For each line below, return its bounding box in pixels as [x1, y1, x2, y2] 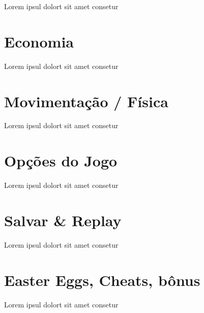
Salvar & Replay [4, 209, 122, 230]
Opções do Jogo [4, 150, 118, 171]
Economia [4, 31, 74, 52]
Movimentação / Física [4, 90, 168, 111]
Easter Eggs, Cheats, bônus [4, 269, 200, 290]
